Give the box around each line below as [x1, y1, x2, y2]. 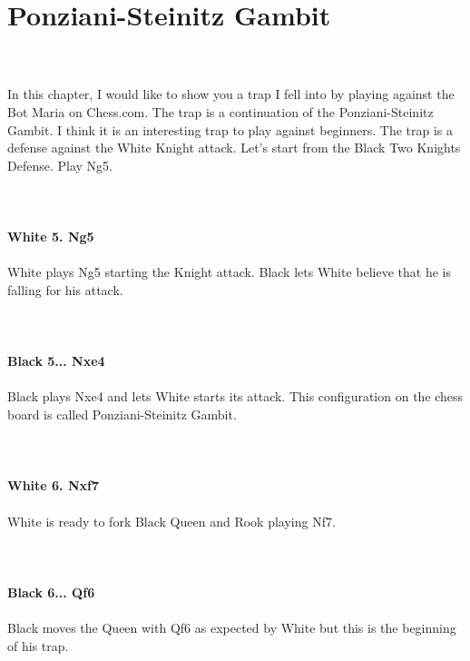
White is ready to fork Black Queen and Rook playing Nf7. [7, 511, 336, 530]
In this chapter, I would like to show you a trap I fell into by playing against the [7, 84, 455, 104]
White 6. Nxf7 [7, 476, 99, 495]
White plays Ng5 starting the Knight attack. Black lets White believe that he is [7, 262, 451, 281]
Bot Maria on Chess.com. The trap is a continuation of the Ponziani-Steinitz [7, 102, 434, 121]
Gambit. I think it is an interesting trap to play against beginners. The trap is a [7, 120, 454, 139]
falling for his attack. [7, 280, 123, 299]
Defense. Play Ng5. [7, 155, 113, 174]
